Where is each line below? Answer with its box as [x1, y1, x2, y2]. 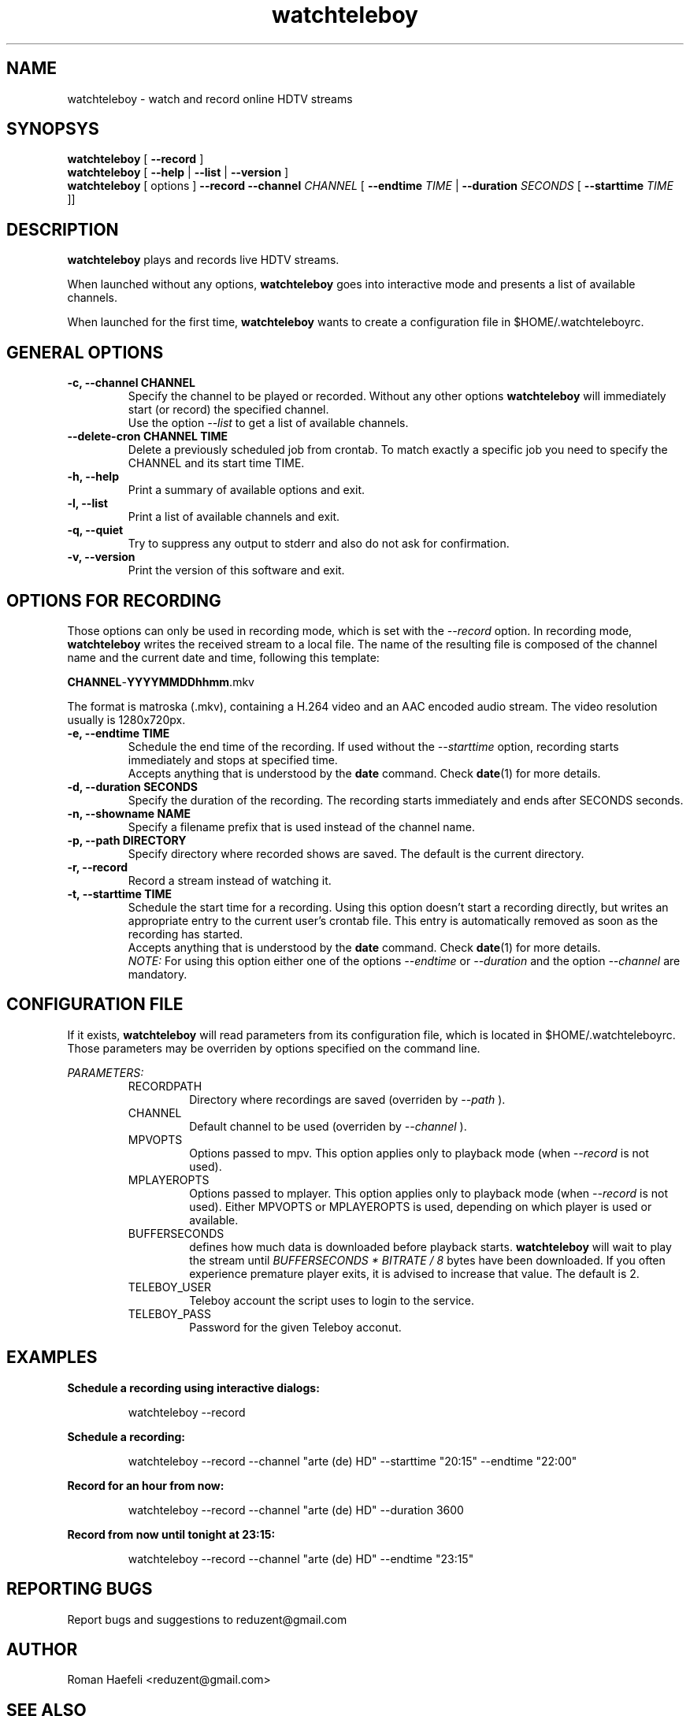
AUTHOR [6, 1639, 78, 1659]
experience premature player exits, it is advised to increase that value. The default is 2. [189, 1266, 640, 1280]
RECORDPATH [128, 1079, 202, 1093]
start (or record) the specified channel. [128, 403, 329, 417]
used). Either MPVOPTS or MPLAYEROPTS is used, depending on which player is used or [189, 1199, 652, 1213]
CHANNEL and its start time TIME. [128, 456, 305, 470]
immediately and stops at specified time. [128, 752, 338, 767]
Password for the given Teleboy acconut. [189, 1320, 402, 1334]
